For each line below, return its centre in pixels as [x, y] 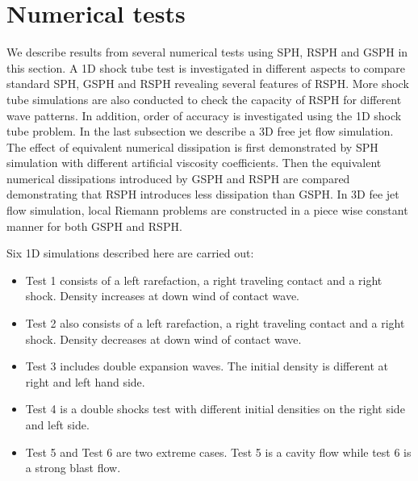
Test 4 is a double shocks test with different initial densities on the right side [215, 409]
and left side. [57, 425]
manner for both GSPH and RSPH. [94, 226]
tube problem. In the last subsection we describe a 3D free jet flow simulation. [200, 131]
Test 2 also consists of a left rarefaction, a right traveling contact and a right [215, 323]
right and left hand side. [85, 381]
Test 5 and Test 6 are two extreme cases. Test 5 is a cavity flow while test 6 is [218, 452]
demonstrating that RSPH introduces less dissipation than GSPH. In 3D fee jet [203, 194]
